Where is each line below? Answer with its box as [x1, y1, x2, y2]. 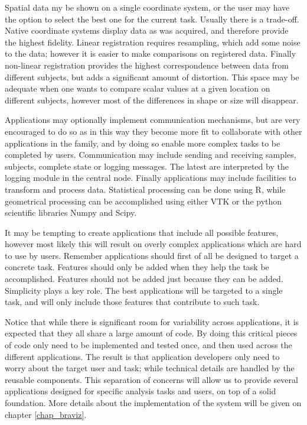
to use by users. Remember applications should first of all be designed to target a [5, 249, 299, 261]
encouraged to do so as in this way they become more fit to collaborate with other [5, 125, 302, 137]
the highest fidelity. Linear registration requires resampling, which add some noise [5, 35, 301, 48]
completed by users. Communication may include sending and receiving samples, [5, 148, 296, 161]
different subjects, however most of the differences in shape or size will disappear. [5, 93, 299, 106]
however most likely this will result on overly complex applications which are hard [5, 238, 302, 250]
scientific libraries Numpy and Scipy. [5, 206, 137, 219]
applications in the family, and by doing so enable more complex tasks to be [5, 137, 280, 149]
